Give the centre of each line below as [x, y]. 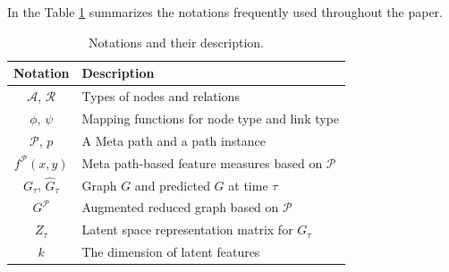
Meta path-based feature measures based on [202, 162]
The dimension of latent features [171, 252]
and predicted [172, 185]
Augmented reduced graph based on [180, 207]
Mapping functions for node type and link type [211, 118]
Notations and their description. [176, 42]
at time [248, 185]
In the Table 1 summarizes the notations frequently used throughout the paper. [225, 12]
